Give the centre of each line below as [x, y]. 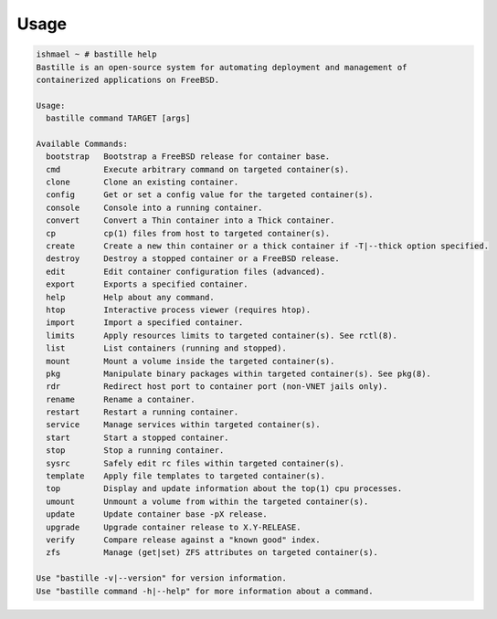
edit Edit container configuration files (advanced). [186, 271]
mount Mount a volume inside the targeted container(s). [190, 361]
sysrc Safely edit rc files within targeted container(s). [196, 463]
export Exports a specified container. [147, 284]
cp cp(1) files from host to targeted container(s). [188, 233]
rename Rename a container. [121, 399]
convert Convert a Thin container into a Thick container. [190, 220]
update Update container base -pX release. [157, 514]
